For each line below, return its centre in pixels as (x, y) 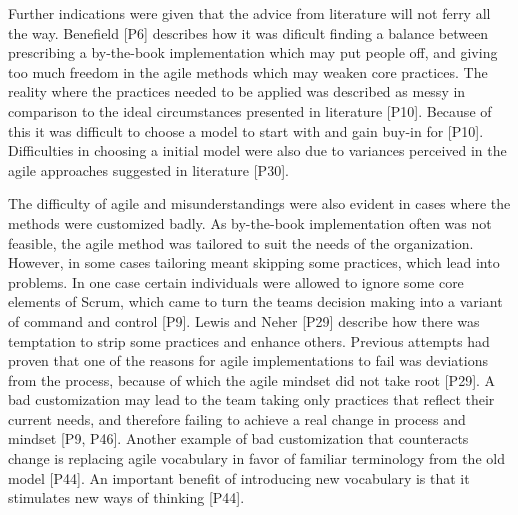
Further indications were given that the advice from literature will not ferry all (249, 13)
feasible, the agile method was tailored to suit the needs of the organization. (241, 242)
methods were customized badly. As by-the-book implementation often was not (250, 222)
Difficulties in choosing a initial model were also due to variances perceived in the (257, 150)
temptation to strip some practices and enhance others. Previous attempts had (249, 340)
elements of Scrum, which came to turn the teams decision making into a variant (255, 301)
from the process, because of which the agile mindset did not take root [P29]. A (252, 379)
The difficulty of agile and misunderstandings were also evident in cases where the (259, 203)
